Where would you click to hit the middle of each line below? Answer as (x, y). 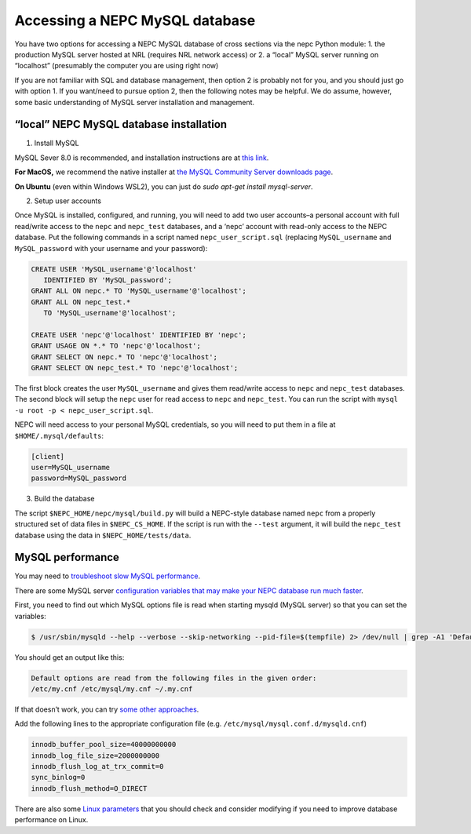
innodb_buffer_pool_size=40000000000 (104, 745)
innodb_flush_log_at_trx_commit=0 (97, 767)
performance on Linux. (51, 820)
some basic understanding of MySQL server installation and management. (135, 102)
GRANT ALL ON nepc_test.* (81, 302)
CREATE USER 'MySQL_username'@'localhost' (114, 269)
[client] (48, 456)
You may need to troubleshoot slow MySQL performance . (107, 576)
